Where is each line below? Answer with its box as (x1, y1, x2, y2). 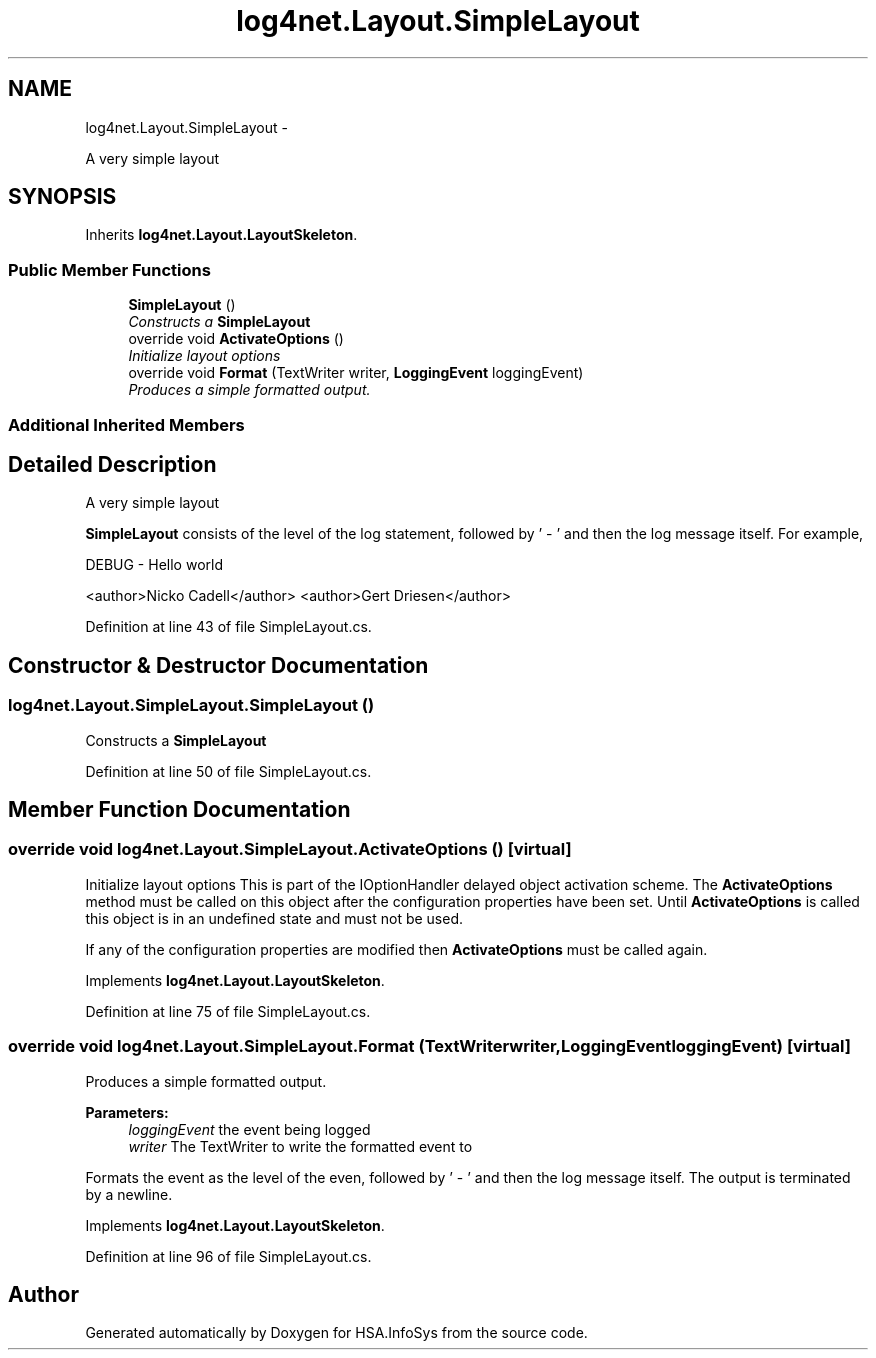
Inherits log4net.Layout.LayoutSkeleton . (85, 226, 358, 244)
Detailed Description (8, 451, 217, 477)
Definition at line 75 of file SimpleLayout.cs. (85, 1002, 371, 1020)
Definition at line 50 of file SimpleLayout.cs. (85, 762, 372, 780)
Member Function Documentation (8, 797, 351, 823)
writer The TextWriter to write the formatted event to (128, 1137, 473, 1155)
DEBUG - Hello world (85, 556, 223, 574)
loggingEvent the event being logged (128, 1120, 371, 1138)
